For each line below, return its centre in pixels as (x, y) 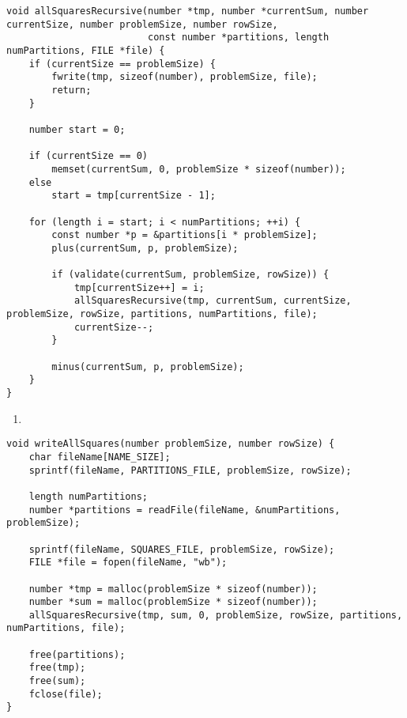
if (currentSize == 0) (88, 156)
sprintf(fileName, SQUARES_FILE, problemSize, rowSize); (182, 549)
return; (72, 90)
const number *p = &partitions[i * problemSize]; (185, 235)
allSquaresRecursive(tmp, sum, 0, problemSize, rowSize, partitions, (216, 615)
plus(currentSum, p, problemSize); (145, 248)
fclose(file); (66, 694)
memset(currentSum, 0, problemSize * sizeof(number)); (199, 169)
